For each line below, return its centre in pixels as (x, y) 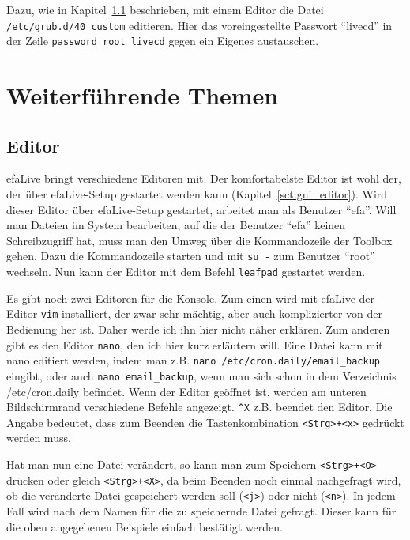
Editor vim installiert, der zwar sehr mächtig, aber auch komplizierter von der (195, 313)
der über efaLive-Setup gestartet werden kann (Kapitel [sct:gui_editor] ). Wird (197, 194)
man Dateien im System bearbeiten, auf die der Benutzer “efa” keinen (176, 225)
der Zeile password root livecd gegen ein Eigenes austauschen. (163, 41)
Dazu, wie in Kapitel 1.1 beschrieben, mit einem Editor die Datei (165, 9)
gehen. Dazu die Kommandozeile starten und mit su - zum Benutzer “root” (191, 256)
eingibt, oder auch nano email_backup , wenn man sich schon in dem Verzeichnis (201, 375)
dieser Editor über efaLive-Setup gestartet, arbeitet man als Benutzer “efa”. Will (201, 209)
